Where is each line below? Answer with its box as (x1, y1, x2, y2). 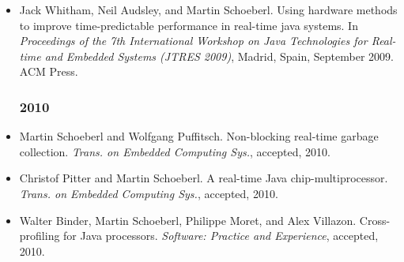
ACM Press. (19, 63, 78, 80)
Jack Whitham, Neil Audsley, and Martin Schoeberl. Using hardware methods (19, 2, 398, 17)
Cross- (359, 211, 391, 228)
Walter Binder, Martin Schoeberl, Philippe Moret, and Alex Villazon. (19, 211, 357, 228)
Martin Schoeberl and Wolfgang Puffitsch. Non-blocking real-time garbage (19, 128, 379, 144)
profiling (19, 227, 60, 244)
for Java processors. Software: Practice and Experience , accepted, (63, 227, 379, 244)
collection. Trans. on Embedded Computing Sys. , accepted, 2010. (19, 143, 330, 159)
